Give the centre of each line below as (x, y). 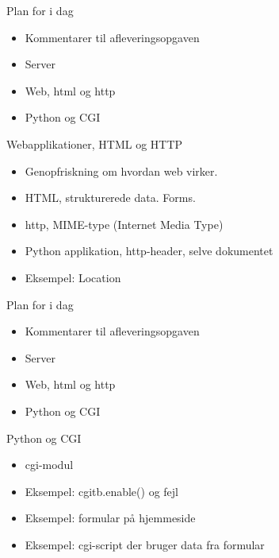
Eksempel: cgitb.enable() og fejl (101, 491)
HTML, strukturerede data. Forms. (110, 198)
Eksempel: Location (73, 277)
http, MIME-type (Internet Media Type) (124, 224)
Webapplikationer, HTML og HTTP (95, 143)
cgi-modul (49, 465)
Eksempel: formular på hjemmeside (110, 518)
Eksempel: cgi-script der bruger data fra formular (145, 544)
